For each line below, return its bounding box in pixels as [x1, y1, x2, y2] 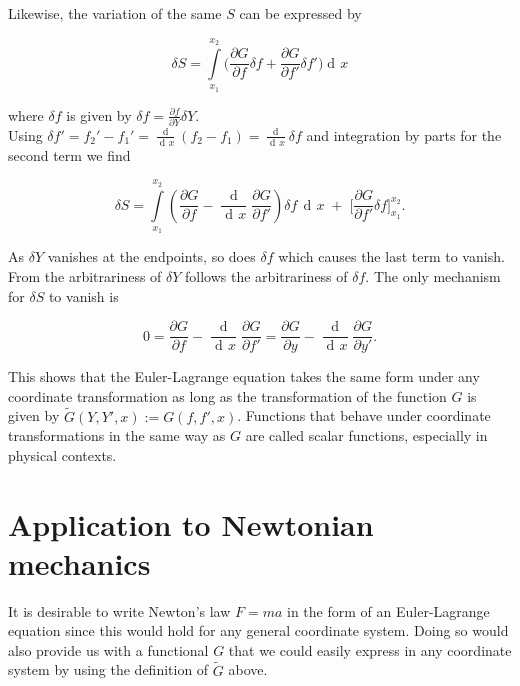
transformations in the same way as [8, 425, 226, 446]
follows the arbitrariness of [185, 265, 348, 286]
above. [228, 659, 268, 680]
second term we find [8, 144, 131, 165]
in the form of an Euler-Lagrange [287, 600, 490, 621]
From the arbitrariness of [8, 265, 162, 286]
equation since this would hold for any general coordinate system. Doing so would [8, 620, 509, 641]
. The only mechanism [365, 265, 501, 286]
